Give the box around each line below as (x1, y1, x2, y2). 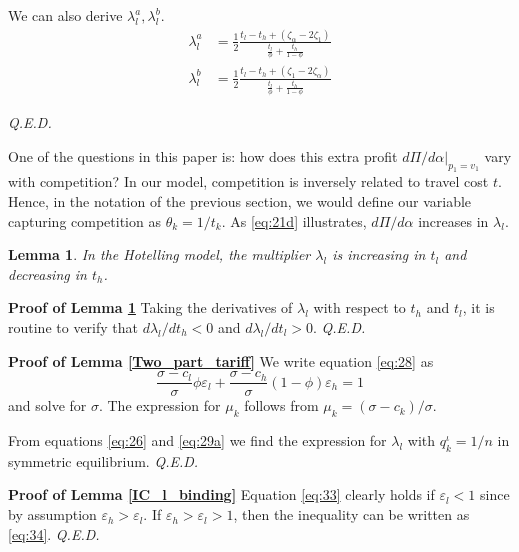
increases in (418, 210, 489, 231)
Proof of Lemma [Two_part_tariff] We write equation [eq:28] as (8, 350, 434, 371)
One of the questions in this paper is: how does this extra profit (8, 145, 398, 166)
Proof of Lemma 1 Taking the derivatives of (8, 297, 293, 318)
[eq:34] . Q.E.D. (8, 523, 100, 544)
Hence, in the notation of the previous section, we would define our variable (8, 191, 472, 212)
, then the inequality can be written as (233, 504, 470, 525)
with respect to (313, 297, 406, 318)
